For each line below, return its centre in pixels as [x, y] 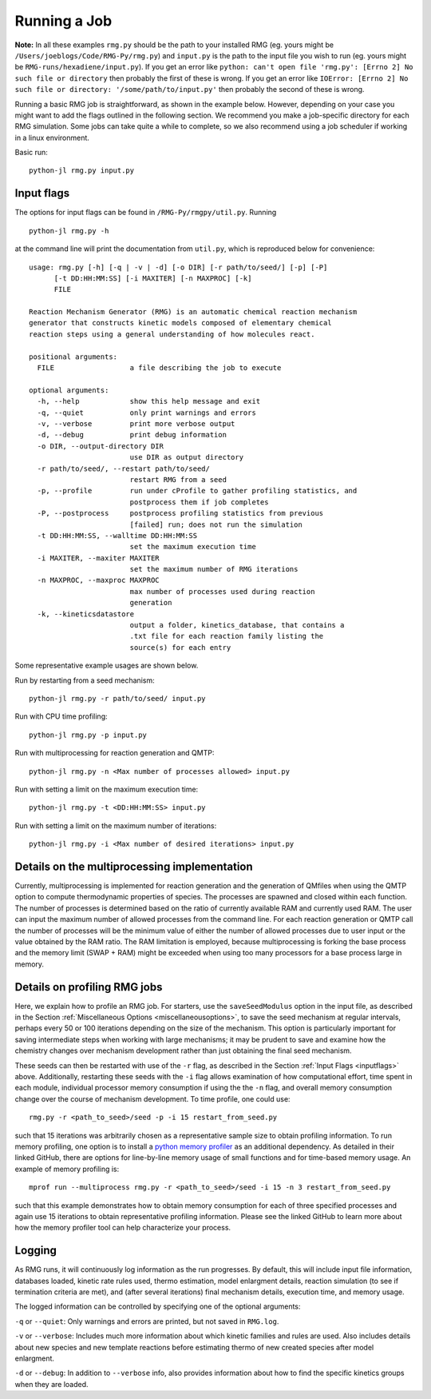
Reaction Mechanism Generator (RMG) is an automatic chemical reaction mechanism [193, 312]
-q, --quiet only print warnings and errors [147, 413]
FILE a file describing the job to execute [159, 368]
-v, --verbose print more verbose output [136, 424]
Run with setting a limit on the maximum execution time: [107, 789]
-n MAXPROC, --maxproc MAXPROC [98, 580]
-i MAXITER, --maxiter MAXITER [98, 558]
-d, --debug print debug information [132, 435]
